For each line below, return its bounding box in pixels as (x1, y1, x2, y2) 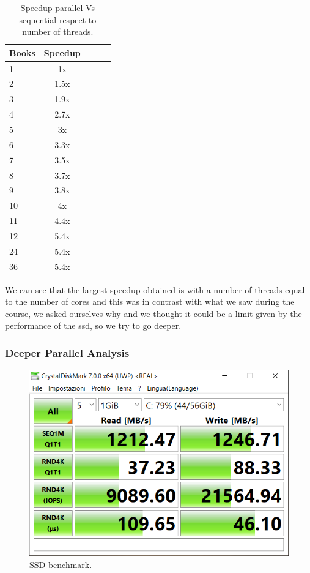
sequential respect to (19, 13, 97, 26)
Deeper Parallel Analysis (5, 345, 130, 360)
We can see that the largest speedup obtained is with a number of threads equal (5, 283, 305, 296)
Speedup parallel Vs (20, 1, 95, 13)
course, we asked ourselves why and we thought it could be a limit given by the (5, 307, 302, 320)
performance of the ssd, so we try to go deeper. (5, 319, 182, 332)
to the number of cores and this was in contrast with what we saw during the (5, 295, 295, 308)
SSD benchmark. (29, 558, 92, 571)
